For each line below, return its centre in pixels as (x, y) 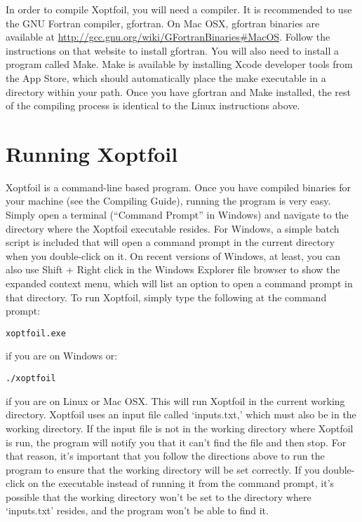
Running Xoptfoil (92, 153)
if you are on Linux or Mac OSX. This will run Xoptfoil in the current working (175, 400)
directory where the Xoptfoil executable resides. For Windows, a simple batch (173, 228)
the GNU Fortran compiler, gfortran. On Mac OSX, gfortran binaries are (163, 23)
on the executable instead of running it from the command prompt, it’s (181, 483)
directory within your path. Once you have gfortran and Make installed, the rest (178, 91)
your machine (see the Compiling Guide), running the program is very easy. (168, 201)
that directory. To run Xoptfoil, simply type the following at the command (166, 297)
